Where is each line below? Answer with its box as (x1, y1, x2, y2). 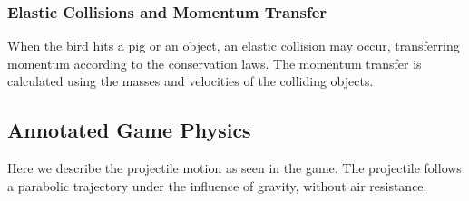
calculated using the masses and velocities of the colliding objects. (7, 72, 374, 91)
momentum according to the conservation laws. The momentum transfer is (7, 53, 422, 72)
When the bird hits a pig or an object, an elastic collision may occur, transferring (7, 36, 460, 55)
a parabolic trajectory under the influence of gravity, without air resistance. (7, 176, 427, 195)
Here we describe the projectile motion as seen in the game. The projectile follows (7, 158, 462, 177)
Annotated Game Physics (7, 116, 251, 144)
